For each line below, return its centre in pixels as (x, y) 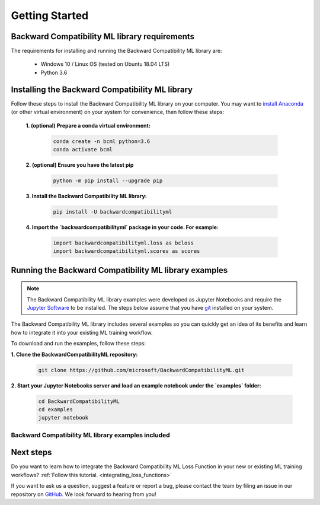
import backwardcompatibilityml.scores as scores (127, 251)
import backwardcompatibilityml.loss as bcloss (123, 243)
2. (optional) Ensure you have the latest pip (80, 165)
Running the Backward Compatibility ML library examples (119, 270)
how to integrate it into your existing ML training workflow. (82, 332)
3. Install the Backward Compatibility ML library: (87, 196)
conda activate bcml (83, 149)
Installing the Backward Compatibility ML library (102, 89)
